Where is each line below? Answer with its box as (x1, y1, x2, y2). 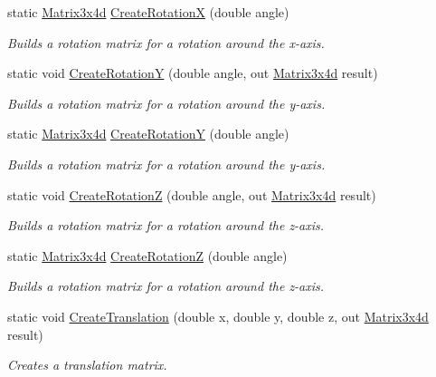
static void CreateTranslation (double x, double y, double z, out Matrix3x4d (7, 306, 429, 325)
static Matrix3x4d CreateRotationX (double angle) (7, 3, 289, 21)
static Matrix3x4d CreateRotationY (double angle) (7, 124, 289, 143)
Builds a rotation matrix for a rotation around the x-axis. (7, 33, 325, 52)
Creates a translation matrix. (7, 355, 167, 374)
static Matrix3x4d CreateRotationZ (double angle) (7, 246, 288, 265)
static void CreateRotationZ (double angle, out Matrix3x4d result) (7, 185, 376, 204)
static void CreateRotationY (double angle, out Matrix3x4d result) (7, 63, 378, 82)
